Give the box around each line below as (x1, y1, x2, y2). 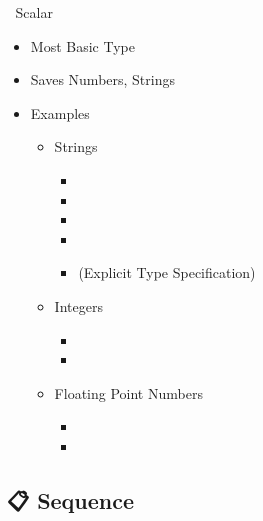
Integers (54, 295, 103, 316)
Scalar (15, 2, 53, 22)
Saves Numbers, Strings (30, 69, 175, 90)
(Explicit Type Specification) (78, 262, 256, 283)
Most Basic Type (30, 35, 135, 56)
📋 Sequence (7, 484, 135, 515)
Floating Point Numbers (54, 382, 203, 403)
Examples (30, 102, 90, 123)
